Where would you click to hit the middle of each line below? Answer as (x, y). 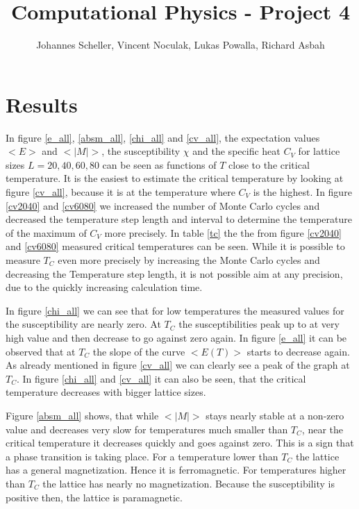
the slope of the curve (139, 351)
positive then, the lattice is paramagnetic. (94, 497)
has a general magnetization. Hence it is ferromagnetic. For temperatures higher (176, 470)
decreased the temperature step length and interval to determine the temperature (179, 219)
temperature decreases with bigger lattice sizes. (106, 392)
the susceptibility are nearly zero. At (83, 324)
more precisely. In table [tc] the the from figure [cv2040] (223, 232)
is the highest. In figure (302, 192)
